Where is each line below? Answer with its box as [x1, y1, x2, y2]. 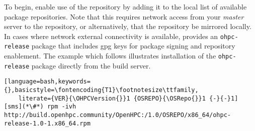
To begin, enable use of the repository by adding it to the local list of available [4, 1, 247, 11]
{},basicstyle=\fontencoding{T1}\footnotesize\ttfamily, [4, 86, 199, 94]
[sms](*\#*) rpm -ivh [4, 103, 76, 110]
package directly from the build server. [31, 60, 151, 70]
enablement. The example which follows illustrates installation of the [4, 50, 216, 61]
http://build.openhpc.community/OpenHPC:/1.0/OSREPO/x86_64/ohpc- [4, 111, 231, 119]
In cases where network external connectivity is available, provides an [4, 30, 218, 41]
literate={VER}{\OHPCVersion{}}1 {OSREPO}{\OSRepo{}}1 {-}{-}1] [18, 94, 238, 102]
